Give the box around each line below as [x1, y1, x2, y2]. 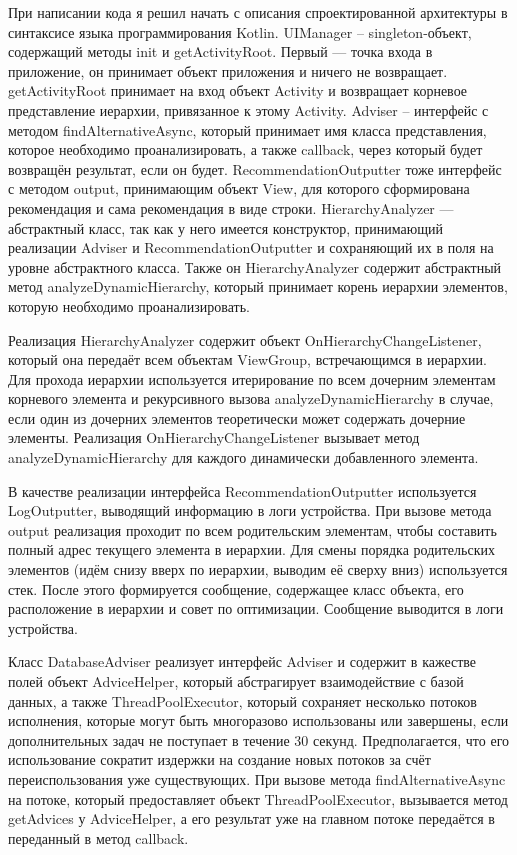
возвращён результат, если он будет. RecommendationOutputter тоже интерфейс [8, 158, 502, 179]
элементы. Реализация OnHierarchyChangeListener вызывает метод [8, 427, 420, 448]
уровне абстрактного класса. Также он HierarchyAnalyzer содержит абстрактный [8, 256, 502, 277]
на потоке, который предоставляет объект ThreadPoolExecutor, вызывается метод [8, 788, 508, 809]
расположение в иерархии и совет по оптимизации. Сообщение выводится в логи [8, 598, 504, 619]
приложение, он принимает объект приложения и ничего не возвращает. [8, 60, 448, 81]
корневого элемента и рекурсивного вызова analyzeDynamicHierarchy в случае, [8, 388, 494, 409]
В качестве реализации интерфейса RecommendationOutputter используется [8, 480, 477, 501]
